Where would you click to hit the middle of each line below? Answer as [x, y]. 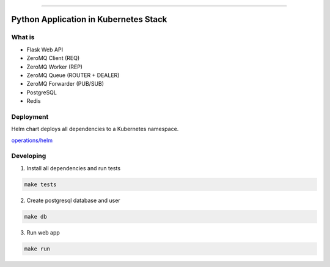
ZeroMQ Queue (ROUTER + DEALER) [73, 75]
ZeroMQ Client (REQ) [53, 58]
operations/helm [32, 140]
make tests [40, 184]
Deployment [30, 116]
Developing [29, 156]
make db [35, 216]
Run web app [43, 232]
